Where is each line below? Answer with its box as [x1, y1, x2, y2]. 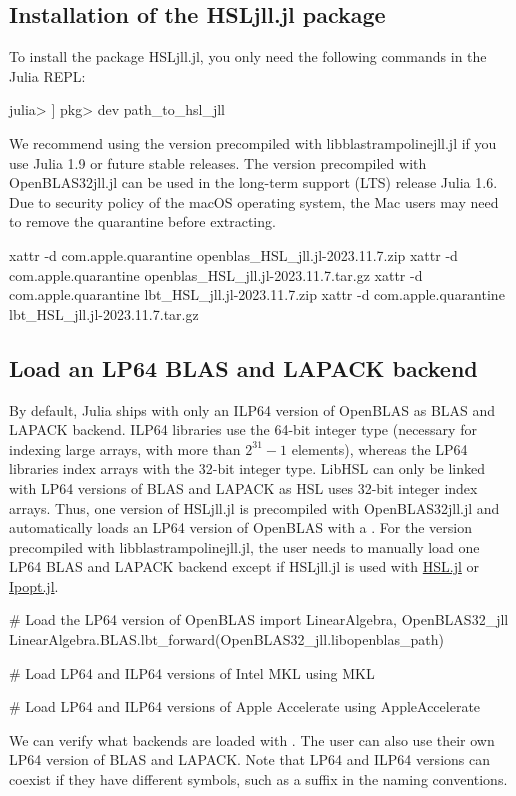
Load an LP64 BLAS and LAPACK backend [9, 352, 478, 383]
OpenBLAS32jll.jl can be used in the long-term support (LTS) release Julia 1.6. [9, 172, 498, 193]
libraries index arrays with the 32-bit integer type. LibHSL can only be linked [9, 458, 485, 479]
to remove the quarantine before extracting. [9, 211, 276, 232]
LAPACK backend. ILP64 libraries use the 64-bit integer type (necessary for [9, 419, 477, 440]
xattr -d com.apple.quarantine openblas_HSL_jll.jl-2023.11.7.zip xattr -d [9, 244, 458, 265]
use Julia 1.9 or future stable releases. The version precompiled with [9, 152, 427, 173]
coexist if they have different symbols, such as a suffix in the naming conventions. [9, 769, 508, 790]
